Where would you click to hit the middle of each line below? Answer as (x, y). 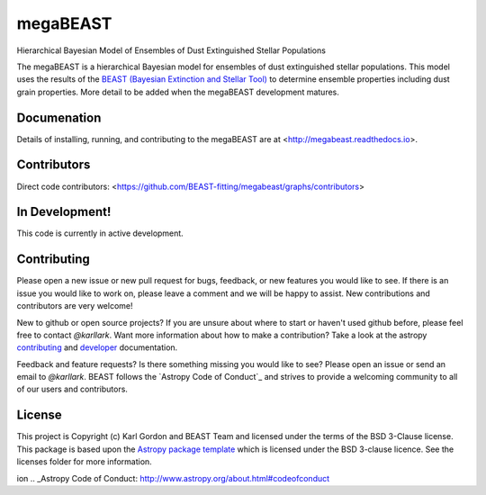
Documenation (59, 117)
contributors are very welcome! (75, 306)
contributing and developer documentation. (97, 347)
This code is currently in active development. (100, 233)
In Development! (64, 212)
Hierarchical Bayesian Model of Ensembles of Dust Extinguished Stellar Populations (171, 50)
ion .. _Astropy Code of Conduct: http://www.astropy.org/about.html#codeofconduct (173, 478)
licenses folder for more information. (84, 462)
